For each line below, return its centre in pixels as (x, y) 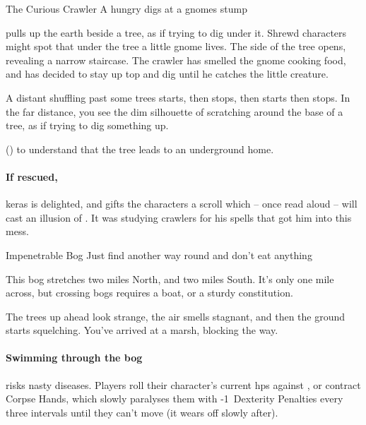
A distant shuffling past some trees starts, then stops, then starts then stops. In (178, 97)
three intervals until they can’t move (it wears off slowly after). (142, 412)
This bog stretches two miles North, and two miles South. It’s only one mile (170, 279)
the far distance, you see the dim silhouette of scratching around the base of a (175, 111)
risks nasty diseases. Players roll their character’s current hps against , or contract (183, 384)
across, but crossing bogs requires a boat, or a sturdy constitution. (149, 293)
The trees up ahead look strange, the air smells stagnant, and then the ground (176, 316)
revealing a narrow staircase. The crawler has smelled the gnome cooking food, (176, 60)
